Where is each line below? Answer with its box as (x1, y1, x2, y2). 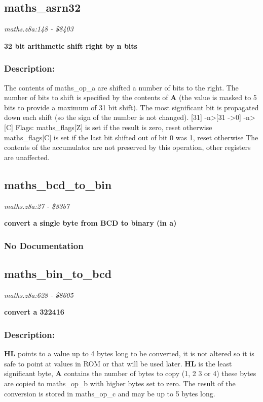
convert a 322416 (4, 306, 64, 317)
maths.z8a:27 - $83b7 (4, 200, 70, 211)
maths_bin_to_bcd (4, 265, 112, 281)
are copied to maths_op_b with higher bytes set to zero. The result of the (4, 378, 236, 388)
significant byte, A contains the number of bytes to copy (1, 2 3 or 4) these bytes (4, 368, 256, 379)
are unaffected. (4, 151, 50, 162)
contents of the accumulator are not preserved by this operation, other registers (4, 142, 251, 152)
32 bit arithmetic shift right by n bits (4, 40, 137, 51)
